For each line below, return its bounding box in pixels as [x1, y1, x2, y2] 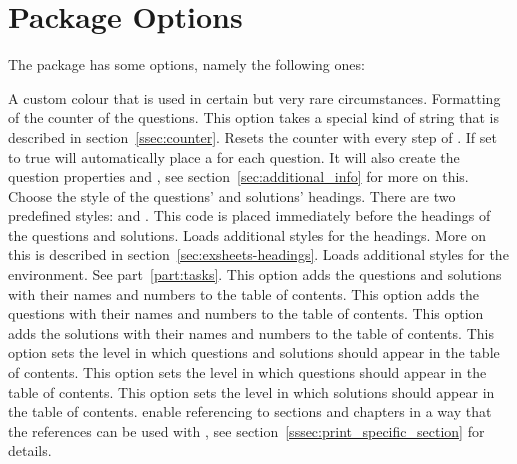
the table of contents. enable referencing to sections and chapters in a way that [8, 401, 492, 422]
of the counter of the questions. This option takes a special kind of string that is [8, 107, 500, 128]
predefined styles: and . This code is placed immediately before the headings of [8, 205, 491, 226]
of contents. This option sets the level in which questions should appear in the [8, 362, 487, 383]
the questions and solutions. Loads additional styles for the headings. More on [8, 224, 487, 245]
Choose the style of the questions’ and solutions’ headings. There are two [8, 185, 456, 206]
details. [8, 440, 52, 461]
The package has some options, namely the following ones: [8, 54, 365, 75]
